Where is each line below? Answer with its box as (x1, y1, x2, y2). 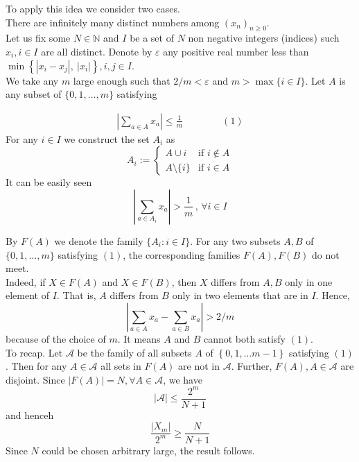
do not (311, 247, 340, 262)
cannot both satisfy (203, 331, 286, 345)
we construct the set (64, 131, 150, 146)
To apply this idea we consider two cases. (6, 1, 180, 15)
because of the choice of (6, 331, 106, 345)
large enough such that (73, 73, 170, 87)
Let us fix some (6, 31, 71, 45)
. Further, (231, 359, 272, 373)
